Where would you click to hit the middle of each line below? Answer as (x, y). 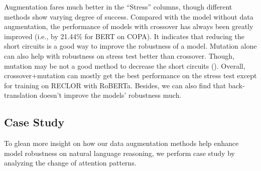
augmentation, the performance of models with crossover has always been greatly (129, 26)
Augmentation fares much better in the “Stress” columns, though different (118, 7)
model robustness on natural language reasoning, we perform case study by (119, 153)
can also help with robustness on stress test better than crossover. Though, (119, 55)
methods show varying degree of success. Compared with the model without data (129, 16)
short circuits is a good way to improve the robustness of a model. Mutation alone (130, 46)
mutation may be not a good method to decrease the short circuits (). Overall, (125, 65)
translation (21, 95)
